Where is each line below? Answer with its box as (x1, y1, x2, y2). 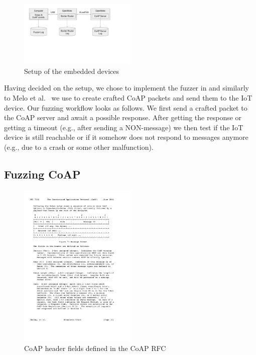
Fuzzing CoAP (4, 166, 81, 182)
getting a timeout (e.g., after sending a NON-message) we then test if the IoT (4, 122, 243, 132)
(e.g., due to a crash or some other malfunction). (4, 142, 154, 152)
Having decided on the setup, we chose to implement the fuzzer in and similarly (4, 82, 249, 93)
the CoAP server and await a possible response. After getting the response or (4, 112, 242, 123)
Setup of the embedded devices (24, 65, 119, 76)
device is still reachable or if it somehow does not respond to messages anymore (4, 132, 248, 142)
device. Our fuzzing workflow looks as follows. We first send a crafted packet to (4, 102, 247, 113)
